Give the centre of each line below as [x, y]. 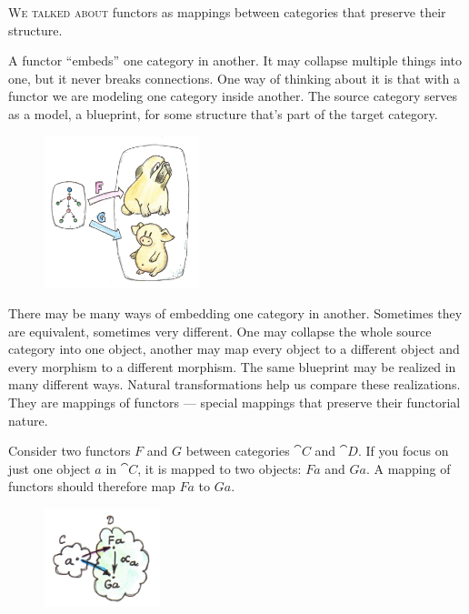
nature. [28, 420]
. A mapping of [408, 468]
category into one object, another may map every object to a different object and [234, 349]
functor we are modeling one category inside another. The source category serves [233, 96]
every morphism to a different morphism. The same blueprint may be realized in [232, 366]
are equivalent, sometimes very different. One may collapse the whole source [220, 331]
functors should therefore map [92, 486]
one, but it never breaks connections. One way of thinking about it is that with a [234, 78]
